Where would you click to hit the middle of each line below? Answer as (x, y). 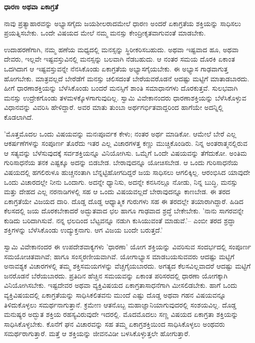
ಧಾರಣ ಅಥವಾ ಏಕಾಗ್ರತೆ (31, 6)
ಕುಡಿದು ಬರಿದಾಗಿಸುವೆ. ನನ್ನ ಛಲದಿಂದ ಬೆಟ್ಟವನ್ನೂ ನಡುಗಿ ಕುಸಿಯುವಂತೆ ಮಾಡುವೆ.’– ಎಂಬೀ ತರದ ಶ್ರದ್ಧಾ (120, 220)
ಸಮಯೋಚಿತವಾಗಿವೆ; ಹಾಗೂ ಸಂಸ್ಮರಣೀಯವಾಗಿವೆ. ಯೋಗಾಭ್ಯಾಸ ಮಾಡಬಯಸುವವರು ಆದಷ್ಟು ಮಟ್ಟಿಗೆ (119, 256)
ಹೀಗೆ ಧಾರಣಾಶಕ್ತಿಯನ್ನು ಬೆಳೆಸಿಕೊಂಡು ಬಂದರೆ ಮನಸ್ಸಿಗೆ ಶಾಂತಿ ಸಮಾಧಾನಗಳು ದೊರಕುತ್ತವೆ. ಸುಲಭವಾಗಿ (121, 88)
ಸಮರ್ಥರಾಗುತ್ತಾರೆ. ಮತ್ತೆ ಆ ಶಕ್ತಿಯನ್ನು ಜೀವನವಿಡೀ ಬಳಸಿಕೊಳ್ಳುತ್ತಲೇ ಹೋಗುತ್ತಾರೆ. (97, 333)
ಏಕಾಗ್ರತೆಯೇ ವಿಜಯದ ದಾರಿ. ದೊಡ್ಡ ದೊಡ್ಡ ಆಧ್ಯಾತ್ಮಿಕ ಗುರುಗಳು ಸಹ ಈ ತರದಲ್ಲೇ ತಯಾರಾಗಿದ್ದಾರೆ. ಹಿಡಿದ (124, 201)
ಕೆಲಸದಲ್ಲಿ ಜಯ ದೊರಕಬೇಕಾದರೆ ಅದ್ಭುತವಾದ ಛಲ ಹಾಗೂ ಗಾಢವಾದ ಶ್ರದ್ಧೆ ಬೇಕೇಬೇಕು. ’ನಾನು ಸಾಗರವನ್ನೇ (124, 211)
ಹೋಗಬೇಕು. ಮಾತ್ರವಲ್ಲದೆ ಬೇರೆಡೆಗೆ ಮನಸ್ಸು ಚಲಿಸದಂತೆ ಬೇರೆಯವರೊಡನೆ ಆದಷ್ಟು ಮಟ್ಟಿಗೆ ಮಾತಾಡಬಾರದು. (127, 78)
